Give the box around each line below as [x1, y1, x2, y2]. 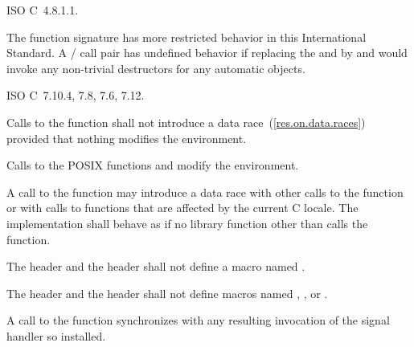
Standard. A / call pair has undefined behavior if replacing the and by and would [6, 44, 408, 61]
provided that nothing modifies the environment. [6, 129, 247, 146]
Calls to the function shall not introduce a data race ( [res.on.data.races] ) [6, 113, 366, 130]
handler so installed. [6, 327, 106, 344]
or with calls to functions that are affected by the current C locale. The [6, 199, 359, 216]
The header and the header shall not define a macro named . [6, 258, 305, 275]
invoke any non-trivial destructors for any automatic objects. [6, 59, 305, 76]
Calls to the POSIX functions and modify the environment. [6, 157, 299, 173]
